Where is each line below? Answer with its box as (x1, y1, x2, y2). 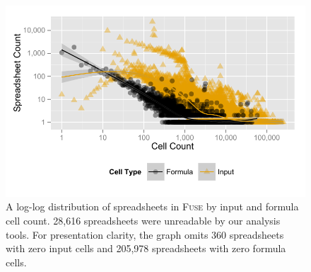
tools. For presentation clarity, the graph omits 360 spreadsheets (6, 227, 284, 242)
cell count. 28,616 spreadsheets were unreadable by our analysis (6, 213, 281, 227)
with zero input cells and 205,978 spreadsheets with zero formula (6, 241, 286, 256)
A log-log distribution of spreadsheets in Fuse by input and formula (6, 199, 299, 214)
